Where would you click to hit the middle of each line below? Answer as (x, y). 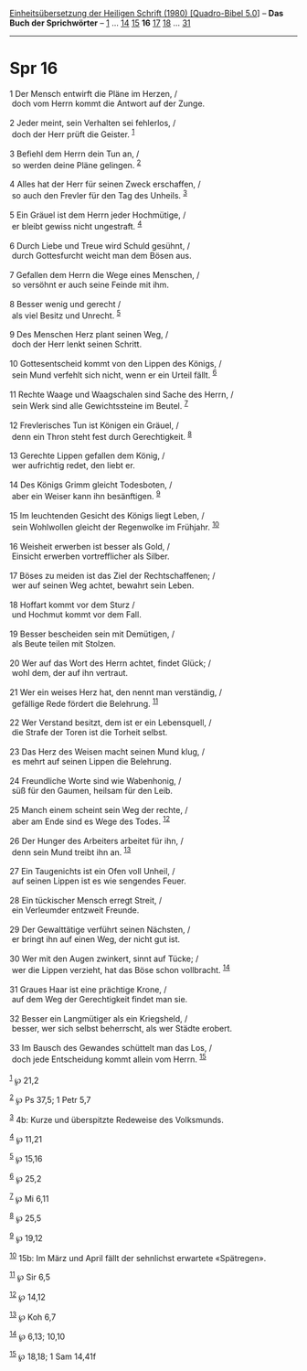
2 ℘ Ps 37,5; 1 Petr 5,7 (50, 1099)
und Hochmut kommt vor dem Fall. (76, 614)
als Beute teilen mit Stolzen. (64, 643)
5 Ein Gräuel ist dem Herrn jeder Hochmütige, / (98, 215)
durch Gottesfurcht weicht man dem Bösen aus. (101, 255)
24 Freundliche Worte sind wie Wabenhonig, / (95, 781)
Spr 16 (34, 69)
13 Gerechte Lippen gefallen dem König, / (87, 455)
